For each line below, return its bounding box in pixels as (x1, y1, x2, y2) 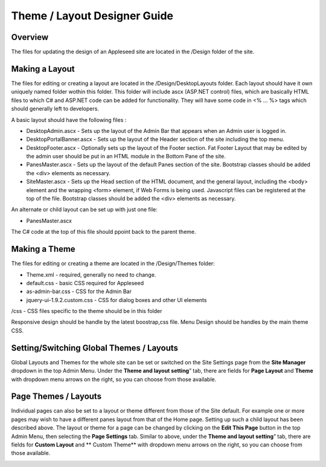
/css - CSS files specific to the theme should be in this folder (11, 308, 162, 315)
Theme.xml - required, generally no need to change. (26, 271, 156, 278)
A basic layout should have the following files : (11, 116, 127, 123)
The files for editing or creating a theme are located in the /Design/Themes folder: (11, 260, 216, 267)
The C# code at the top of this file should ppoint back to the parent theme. (11, 228, 196, 236)
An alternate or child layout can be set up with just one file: (11, 206, 158, 213)
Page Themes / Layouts (11, 391, 102, 402)
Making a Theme (11, 244, 75, 254)
